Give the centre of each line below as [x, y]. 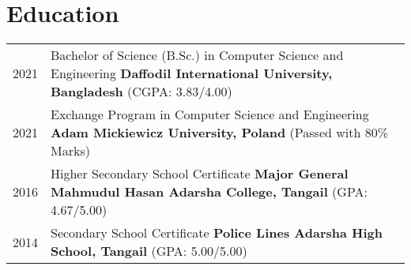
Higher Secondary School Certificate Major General [200, 174]
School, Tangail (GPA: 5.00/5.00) [149, 251]
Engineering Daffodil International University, [192, 73]
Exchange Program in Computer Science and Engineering [210, 114]
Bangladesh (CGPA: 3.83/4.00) [141, 92]
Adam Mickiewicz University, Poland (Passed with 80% [219, 133]
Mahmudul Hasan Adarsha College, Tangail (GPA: [209, 192]
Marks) [70, 151]
